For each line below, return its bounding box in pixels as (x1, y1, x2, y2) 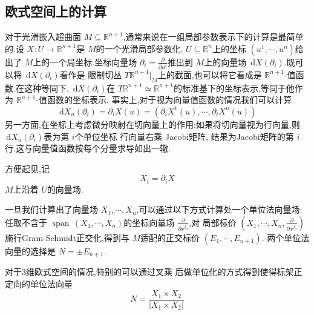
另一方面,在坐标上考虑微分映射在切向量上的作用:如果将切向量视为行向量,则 (5, 118, 300, 130)
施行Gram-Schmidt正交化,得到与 (5, 231, 129, 244)
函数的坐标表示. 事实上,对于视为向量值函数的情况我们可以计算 (47, 93, 292, 106)
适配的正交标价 (140, 231, 200, 244)
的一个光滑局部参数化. (96, 42, 183, 55)
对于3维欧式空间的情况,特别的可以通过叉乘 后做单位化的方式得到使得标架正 (5, 265, 303, 278)
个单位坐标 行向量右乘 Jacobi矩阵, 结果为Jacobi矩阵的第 (74, 130, 294, 142)
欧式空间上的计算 (5, 2, 106, 21)
